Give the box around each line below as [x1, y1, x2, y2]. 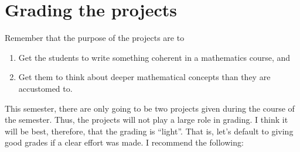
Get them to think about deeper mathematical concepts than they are [18, 71, 271, 83]
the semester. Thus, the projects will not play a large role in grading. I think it [5, 113, 288, 126]
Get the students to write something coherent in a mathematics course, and [18, 51, 291, 63]
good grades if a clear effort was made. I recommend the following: [5, 136, 244, 148]
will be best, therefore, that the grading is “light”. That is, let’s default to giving [5, 125, 294, 137]
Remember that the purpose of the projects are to [5, 32, 185, 44]
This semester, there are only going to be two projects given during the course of [5, 102, 295, 114]
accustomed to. [18, 82, 73, 94]
